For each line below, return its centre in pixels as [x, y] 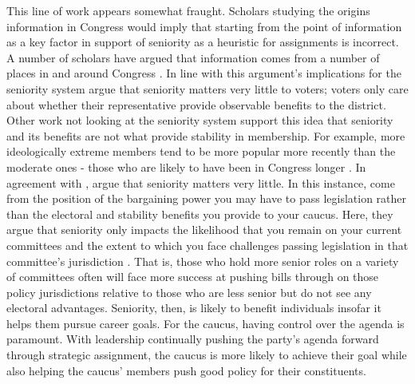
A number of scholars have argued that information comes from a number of [193, 57]
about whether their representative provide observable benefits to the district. [196, 104]
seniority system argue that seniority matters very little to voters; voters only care [207, 88]
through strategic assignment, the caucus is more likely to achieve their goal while [207, 355]
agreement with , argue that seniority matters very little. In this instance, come [201, 182]
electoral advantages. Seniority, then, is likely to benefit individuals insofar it [194, 308]
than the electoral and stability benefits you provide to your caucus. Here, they [200, 214]
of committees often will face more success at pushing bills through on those [193, 277]
